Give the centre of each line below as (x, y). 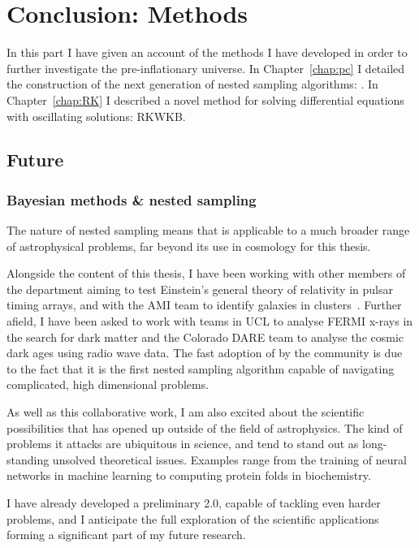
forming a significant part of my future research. (126, 535)
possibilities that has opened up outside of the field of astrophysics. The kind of (205, 427)
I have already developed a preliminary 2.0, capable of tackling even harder (194, 503)
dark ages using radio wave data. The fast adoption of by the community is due (205, 353)
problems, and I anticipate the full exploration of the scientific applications (193, 518)
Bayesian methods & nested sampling (132, 199)
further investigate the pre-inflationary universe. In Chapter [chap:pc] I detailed (206, 68)
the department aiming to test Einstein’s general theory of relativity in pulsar (200, 289)
